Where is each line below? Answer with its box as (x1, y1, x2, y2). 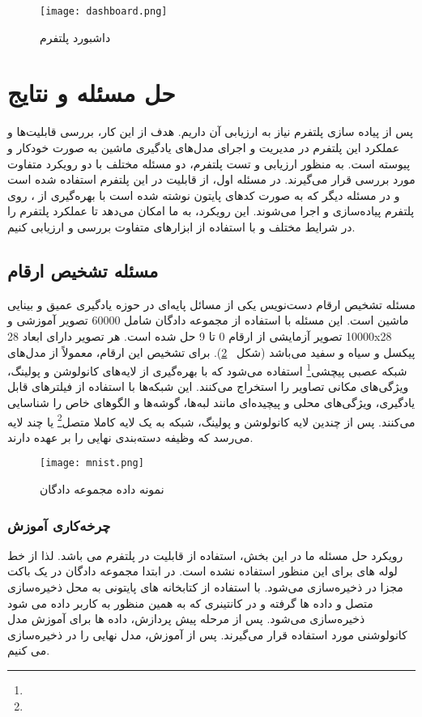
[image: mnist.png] (40, 457, 144, 469)
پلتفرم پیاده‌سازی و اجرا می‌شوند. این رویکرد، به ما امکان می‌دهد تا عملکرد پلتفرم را (7, 202, 415, 219)
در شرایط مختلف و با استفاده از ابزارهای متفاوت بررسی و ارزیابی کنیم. (7, 218, 356, 235)
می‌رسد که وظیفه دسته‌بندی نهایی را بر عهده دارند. (7, 428, 254, 445)
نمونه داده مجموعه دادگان (40, 481, 164, 498)
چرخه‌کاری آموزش (7, 515, 111, 535)
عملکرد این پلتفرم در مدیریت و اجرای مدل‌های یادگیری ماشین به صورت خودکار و (7, 138, 400, 155)
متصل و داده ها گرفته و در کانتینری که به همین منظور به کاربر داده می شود (7, 594, 373, 611)
